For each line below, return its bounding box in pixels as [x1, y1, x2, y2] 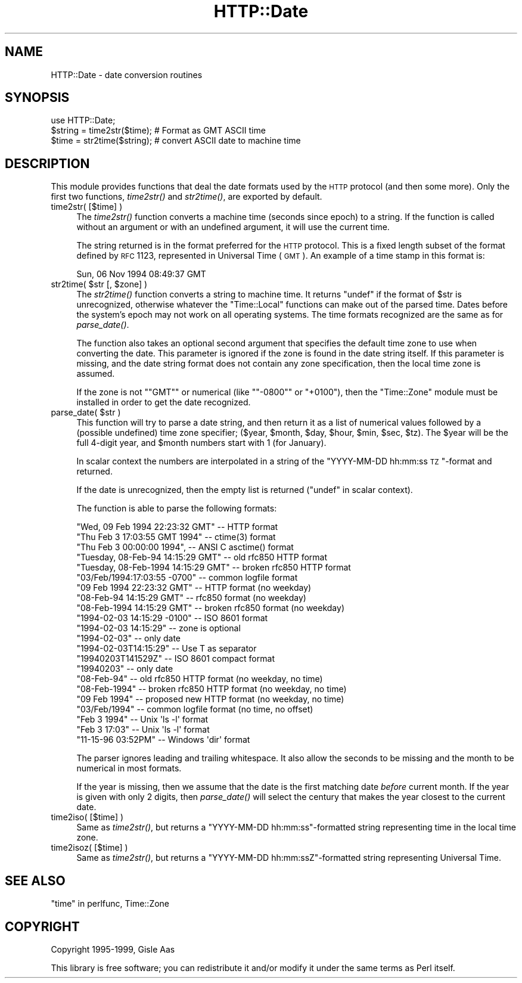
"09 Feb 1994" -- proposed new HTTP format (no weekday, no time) [76, 694, 344, 705]
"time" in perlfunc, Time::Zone [51, 898, 170, 909]
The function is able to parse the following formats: [76, 503, 277, 514]
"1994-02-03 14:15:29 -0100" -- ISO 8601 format [76, 613, 268, 624]
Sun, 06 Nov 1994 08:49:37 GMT [76, 269, 206, 280]
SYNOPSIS [5, 90, 70, 106]
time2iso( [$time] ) [51, 812, 124, 823]
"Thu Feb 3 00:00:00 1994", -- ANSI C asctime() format [76, 542, 294, 553]
